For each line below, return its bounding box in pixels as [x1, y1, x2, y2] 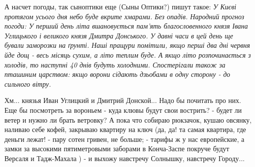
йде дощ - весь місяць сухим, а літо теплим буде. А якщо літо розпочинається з [4, 49, 251, 60]
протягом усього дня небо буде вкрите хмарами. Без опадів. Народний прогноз [4, 11, 244, 21]
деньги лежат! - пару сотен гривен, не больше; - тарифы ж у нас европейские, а [4, 134, 245, 144]
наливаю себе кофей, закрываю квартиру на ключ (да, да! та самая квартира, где [4, 124, 246, 134]
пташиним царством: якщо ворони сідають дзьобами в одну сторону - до [4, 69, 230, 79]
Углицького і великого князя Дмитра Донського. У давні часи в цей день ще [4, 30, 233, 40]
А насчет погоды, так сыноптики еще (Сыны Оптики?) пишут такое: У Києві [4, 1, 236, 11]
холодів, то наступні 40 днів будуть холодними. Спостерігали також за [4, 59, 225, 69]
